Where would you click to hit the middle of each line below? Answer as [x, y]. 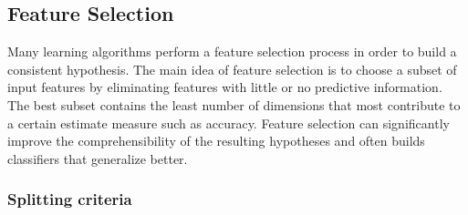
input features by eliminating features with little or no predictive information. [225, 87]
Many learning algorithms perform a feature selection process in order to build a [232, 51]
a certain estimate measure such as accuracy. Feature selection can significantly [229, 123]
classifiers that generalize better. [98, 158]
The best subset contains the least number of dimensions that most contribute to [234, 104]
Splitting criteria [70, 199]
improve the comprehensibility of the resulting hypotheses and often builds [216, 141]
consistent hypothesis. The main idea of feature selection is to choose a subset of [232, 69]
